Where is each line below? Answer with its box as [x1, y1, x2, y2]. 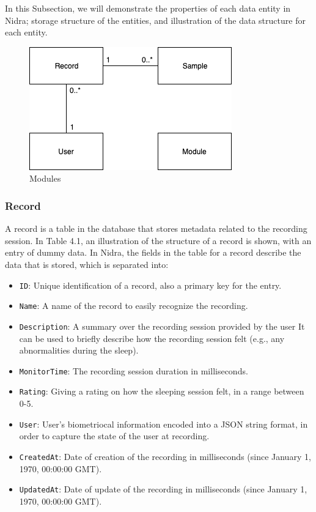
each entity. [5, 26, 48, 39]
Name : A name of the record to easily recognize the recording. [19, 299, 248, 312]
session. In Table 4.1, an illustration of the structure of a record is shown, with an [5, 234, 312, 247]
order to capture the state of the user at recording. [19, 429, 210, 442]
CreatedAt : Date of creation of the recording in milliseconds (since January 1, [19, 450, 311, 462]
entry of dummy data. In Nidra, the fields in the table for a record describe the [5, 246, 301, 259]
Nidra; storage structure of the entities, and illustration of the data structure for [5, 13, 306, 26]
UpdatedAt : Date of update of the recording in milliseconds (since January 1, [19, 483, 307, 495]
